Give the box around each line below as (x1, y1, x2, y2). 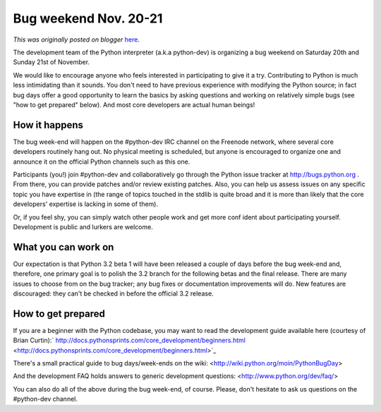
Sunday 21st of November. (13, 58, 90, 66)
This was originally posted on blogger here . (13, 35, 140, 44)
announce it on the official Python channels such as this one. (13, 157, 190, 166)
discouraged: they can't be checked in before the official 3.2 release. (13, 289, 214, 298)
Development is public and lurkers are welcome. (13, 222, 153, 231)
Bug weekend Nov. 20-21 (13, 11, 163, 26)
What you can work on (13, 241, 114, 253)
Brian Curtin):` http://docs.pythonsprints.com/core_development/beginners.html (13, 336, 246, 345)
